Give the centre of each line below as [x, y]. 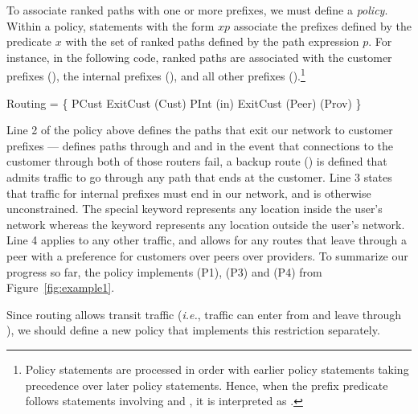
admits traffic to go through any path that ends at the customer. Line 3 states [199, 177]
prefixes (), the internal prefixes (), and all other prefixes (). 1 [156, 75]
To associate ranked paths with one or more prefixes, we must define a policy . [197, 10]
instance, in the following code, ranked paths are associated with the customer [199, 57]
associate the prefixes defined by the [322, 25]
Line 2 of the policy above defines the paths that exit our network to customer [200, 130]
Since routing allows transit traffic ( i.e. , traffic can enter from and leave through [204, 314]
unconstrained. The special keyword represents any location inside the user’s [195, 209]
